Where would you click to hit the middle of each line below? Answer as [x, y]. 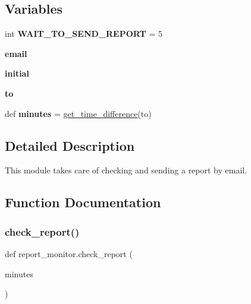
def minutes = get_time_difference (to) [78, 113]
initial [17, 73]
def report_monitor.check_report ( [69, 253]
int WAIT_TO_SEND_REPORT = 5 [84, 34]
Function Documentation [83, 202]
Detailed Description [70, 145]
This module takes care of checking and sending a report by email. [126, 170]
